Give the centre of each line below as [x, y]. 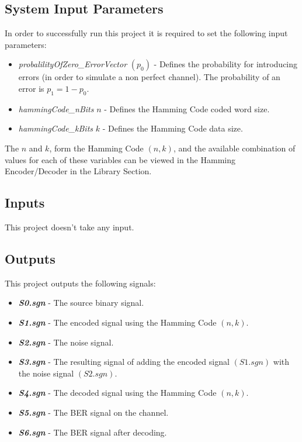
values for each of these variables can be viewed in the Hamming [120, 159]
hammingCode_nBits [56, 108]
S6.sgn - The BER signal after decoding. [93, 432]
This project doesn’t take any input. [70, 227]
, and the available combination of [234, 148]
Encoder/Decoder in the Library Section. [78, 171]
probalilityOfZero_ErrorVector [73, 64]
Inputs [25, 203]
